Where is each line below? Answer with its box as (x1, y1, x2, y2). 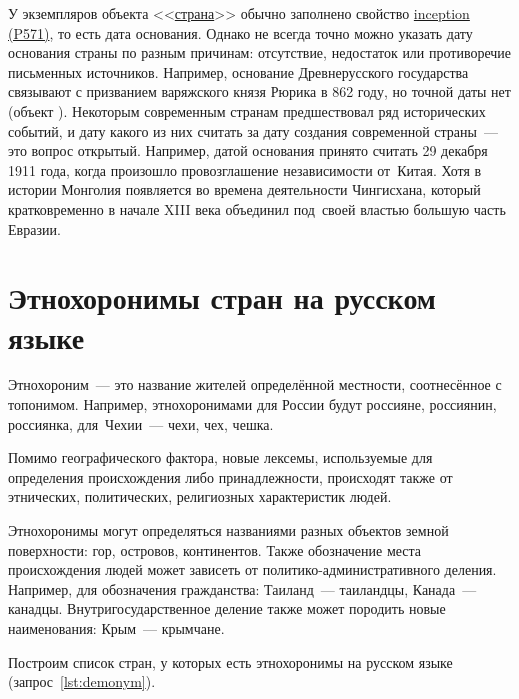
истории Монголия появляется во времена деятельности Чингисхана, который (8, 179, 481, 200)
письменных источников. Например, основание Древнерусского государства (8, 61, 469, 82)
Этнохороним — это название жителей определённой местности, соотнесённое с (8, 374, 502, 395)
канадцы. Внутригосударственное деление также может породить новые (8, 598, 446, 619)
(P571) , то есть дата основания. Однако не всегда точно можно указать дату (8, 22, 473, 43)
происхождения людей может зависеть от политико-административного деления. (8, 559, 497, 580)
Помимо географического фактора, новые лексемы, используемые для (8, 447, 433, 468)
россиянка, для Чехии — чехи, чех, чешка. (8, 413, 274, 434)
